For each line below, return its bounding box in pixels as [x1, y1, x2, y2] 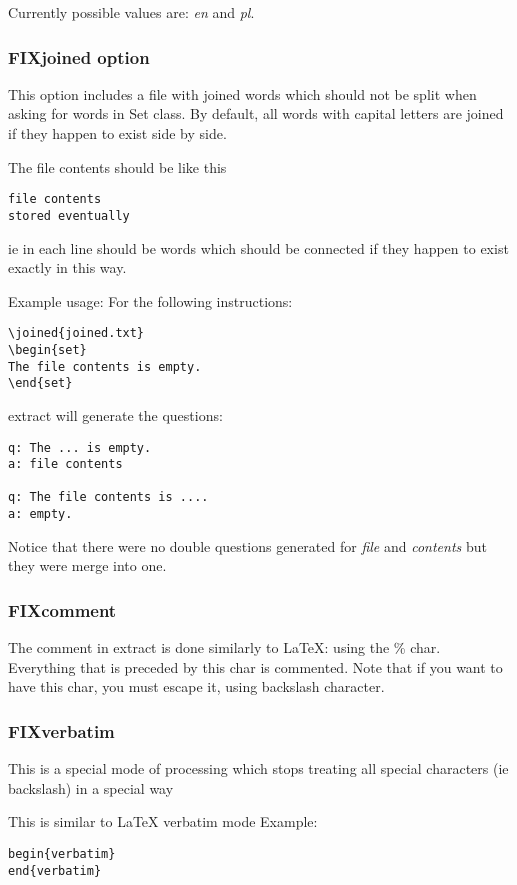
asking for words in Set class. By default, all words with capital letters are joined [8, 103, 504, 124]
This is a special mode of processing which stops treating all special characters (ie [8, 758, 509, 779]
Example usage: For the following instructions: [8, 290, 293, 311]
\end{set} [8, 376, 73, 391]
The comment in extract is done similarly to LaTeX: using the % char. [8, 637, 441, 658]
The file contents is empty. [8, 359, 202, 374]
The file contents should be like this [8, 156, 227, 177]
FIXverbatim [8, 718, 115, 743]
